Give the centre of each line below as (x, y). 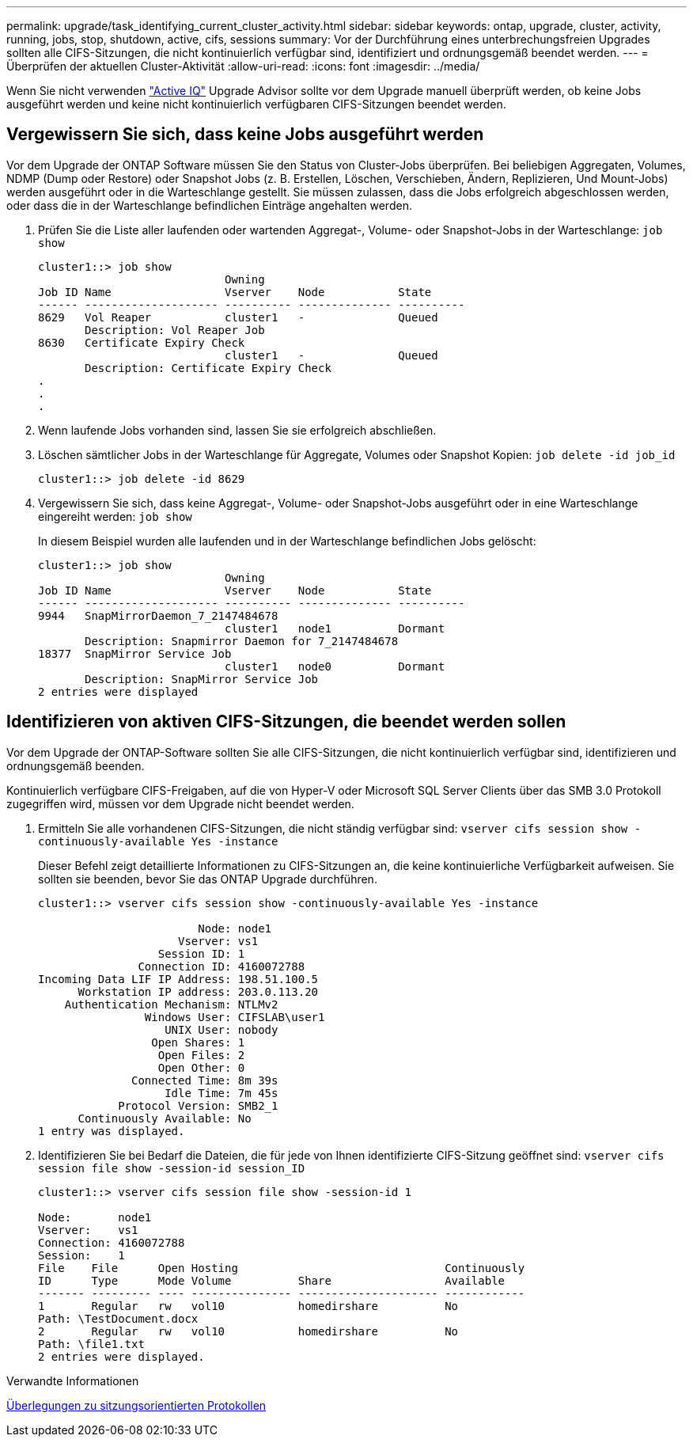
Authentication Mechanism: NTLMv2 (171, 1004)
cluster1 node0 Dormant (335, 666)
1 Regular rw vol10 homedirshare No (248, 1306)
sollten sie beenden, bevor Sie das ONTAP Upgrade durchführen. (208, 879)
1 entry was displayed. (112, 1131)
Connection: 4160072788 (112, 1242)
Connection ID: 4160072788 (222, 966)
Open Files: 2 (201, 1055)
